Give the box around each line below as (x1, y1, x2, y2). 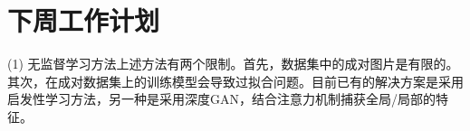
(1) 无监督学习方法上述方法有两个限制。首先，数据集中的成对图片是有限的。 (7, 54, 459, 73)
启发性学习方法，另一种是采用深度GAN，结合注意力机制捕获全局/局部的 (7, 89, 436, 108)
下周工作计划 (7, 2, 160, 39)
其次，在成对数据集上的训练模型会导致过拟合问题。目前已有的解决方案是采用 (7, 71, 464, 90)
